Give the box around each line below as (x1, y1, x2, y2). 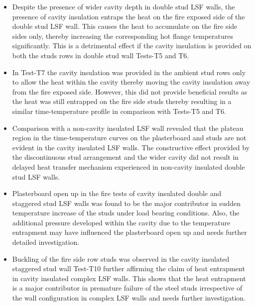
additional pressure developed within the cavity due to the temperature (12, 217, 231, 227)
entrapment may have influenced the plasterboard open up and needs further (12, 227, 247, 237)
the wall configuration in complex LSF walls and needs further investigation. (12, 293, 246, 303)
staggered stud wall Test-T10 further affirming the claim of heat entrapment (12, 263, 245, 274)
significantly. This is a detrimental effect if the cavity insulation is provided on (12, 40, 252, 51)
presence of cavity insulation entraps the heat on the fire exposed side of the (12, 11, 245, 21)
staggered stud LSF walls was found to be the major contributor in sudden (12, 198, 241, 208)
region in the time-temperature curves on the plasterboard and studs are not (12, 132, 247, 143)
